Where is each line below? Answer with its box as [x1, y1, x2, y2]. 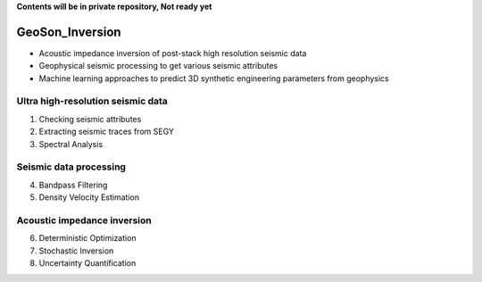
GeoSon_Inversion [16, 24, 121, 39]
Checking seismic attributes [38, 113, 142, 124]
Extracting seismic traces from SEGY [38, 126, 174, 137]
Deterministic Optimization [38, 233, 137, 244]
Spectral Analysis [38, 138, 104, 149]
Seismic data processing [16, 161, 127, 173]
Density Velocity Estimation [38, 192, 140, 203]
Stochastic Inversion [38, 245, 114, 256]
